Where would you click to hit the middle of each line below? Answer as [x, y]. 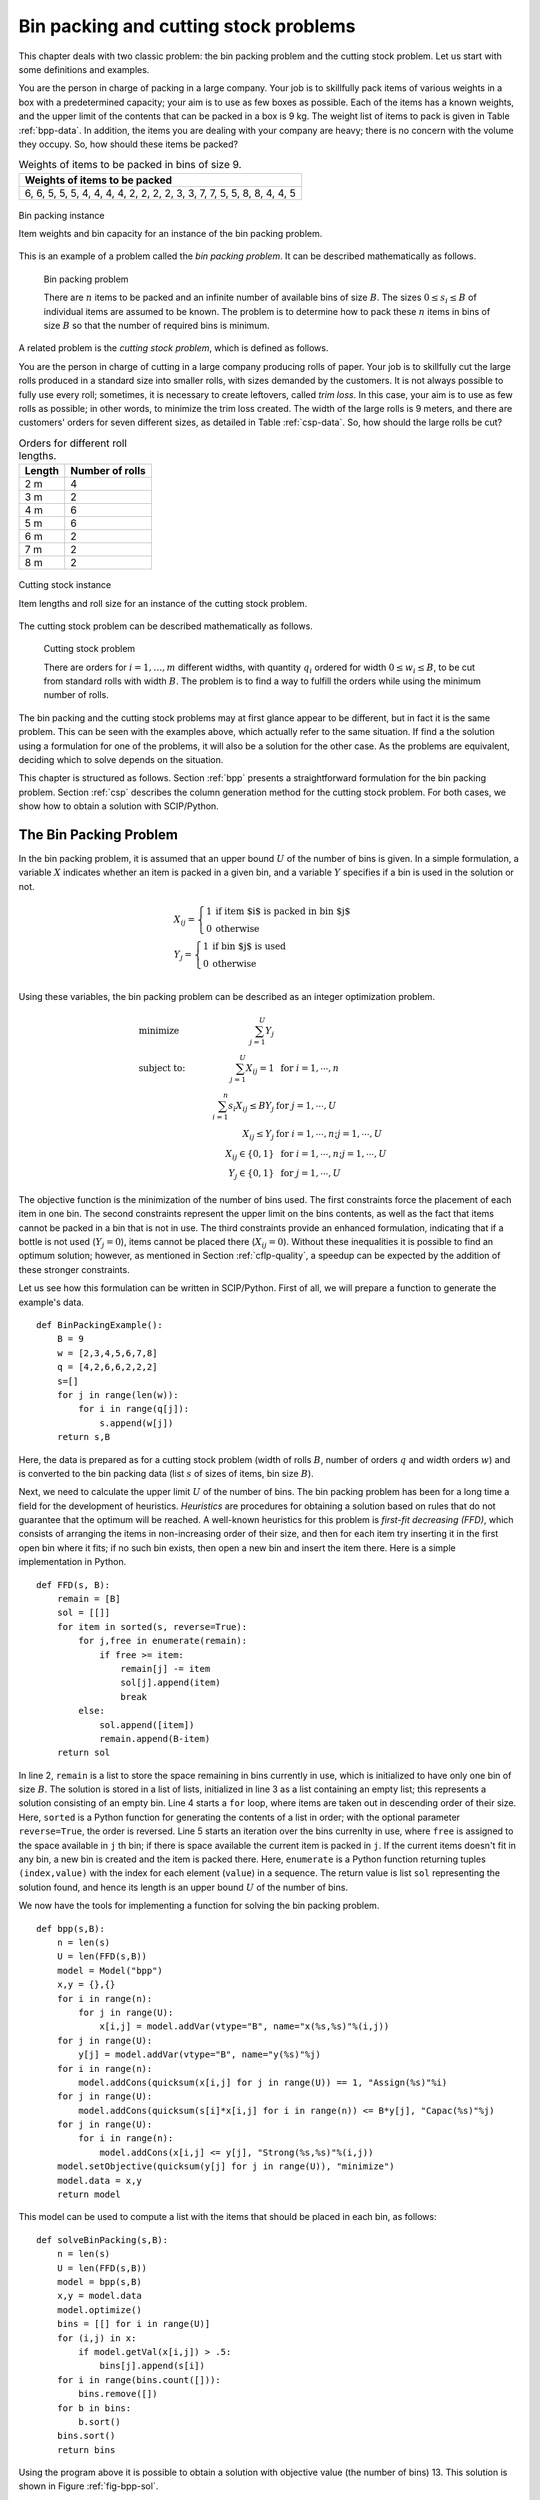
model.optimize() [99, 2309]
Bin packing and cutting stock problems [187, 26]
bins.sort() [86, 2436]
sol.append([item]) [147, 1724]
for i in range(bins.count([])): [139, 2379]
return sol [83, 1753]
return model [88, 2194]
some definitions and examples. [84, 69]
